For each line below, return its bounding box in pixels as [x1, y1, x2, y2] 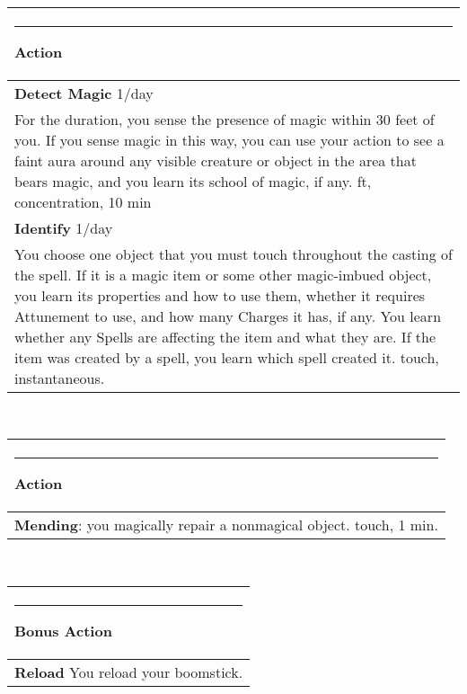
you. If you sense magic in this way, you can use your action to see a [14, 129, 445, 150]
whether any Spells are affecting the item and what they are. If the [14, 325, 436, 347]
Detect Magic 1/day [14, 82, 154, 103]
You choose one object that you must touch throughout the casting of [14, 243, 453, 264]
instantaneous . [14, 367, 105, 388]
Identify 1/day [14, 217, 113, 238]
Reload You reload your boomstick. [14, 661, 243, 682]
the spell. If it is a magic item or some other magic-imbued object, [14, 263, 432, 285]
